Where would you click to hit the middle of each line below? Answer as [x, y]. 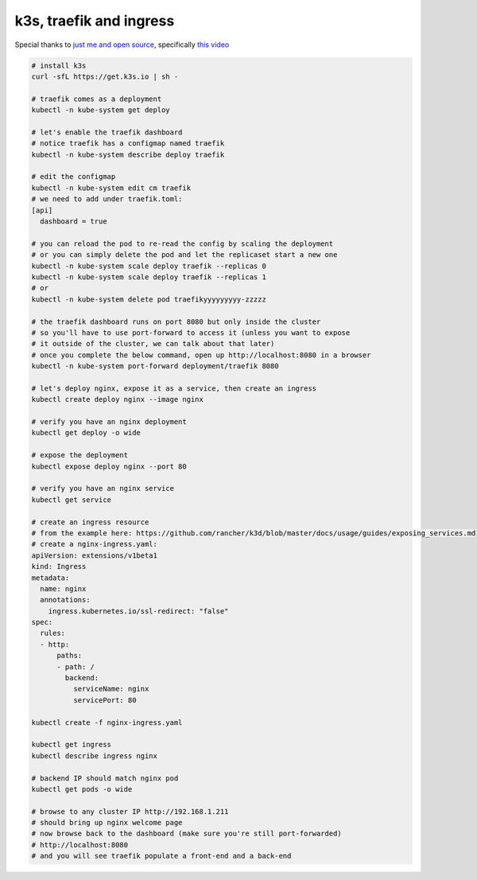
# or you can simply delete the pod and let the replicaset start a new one [184, 255]
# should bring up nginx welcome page [107, 823]
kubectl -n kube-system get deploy [101, 110]
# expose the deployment [80, 455]
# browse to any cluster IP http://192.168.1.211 [130, 811]
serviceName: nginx [111, 689]
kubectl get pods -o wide [82, 789]
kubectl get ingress [71, 745]
